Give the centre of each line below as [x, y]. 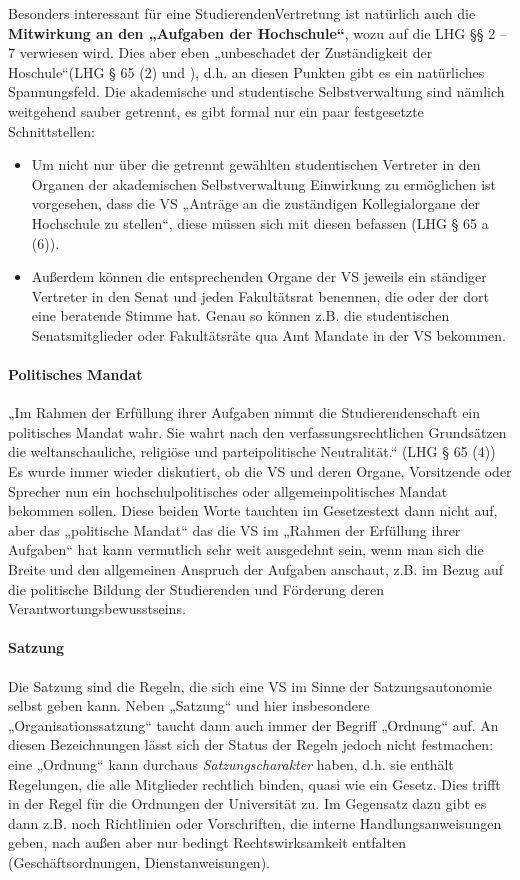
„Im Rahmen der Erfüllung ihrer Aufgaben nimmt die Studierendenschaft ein [244, 412]
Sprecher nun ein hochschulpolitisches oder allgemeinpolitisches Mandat [228, 490]
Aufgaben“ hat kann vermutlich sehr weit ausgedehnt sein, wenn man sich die [246, 549]
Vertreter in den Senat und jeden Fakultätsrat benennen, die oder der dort [260, 295]
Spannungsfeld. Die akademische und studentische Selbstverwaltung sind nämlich [256, 91]
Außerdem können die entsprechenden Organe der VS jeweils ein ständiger [259, 276]
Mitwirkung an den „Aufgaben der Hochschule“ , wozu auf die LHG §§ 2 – [257, 32]
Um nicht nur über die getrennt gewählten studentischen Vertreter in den [256, 164]
